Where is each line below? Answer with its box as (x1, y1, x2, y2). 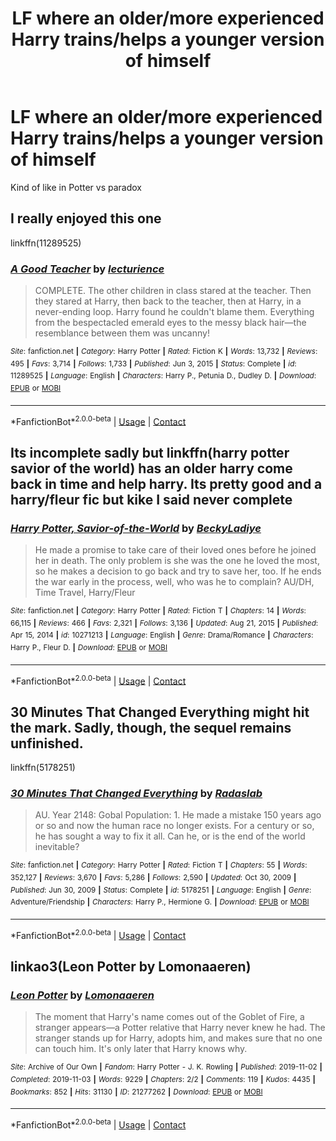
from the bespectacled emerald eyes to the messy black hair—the (34, 317, 307, 329)
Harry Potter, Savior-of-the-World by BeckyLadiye (10, 521, 262, 535)
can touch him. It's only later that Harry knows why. (34, 1043, 248, 1055)
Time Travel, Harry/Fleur (34, 587, 136, 599)
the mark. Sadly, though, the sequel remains (10, 719, 292, 736)
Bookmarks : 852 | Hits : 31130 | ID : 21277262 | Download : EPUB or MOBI (10, 1087, 263, 1097)
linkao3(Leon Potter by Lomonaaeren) (10, 958, 252, 976)
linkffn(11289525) (10, 237, 82, 249)
